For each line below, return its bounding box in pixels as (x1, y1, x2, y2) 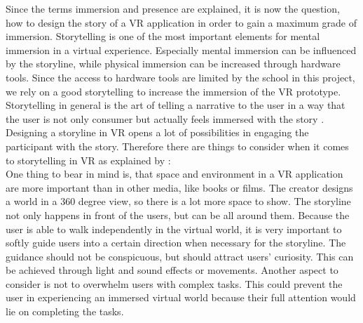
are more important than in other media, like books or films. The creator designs (6, 180, 353, 195)
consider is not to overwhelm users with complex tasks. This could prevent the (6, 276, 343, 291)
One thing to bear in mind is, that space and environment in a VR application (6, 166, 343, 181)
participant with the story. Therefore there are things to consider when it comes (6, 138, 349, 153)
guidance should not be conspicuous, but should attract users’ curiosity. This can (6, 249, 354, 263)
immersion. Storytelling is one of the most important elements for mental (6, 29, 320, 44)
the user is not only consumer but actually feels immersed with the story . (6, 111, 324, 126)
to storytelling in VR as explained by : (6, 152, 171, 167)
